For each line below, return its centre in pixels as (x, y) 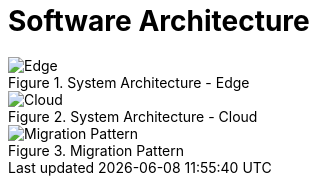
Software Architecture (159, 21)
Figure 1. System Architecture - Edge (129, 82)
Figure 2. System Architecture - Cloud (133, 116)
